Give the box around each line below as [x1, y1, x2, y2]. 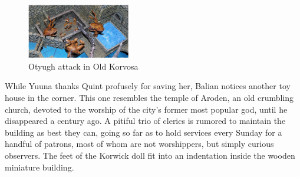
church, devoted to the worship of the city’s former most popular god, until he [5, 103, 288, 115]
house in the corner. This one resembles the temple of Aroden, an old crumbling [5, 91, 294, 104]
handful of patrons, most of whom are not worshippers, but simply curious [5, 137, 274, 150]
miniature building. [5, 160, 74, 173]
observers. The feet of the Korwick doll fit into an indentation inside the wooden [5, 149, 295, 161]
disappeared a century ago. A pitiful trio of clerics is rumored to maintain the [5, 114, 286, 127]
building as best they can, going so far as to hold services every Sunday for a [5, 126, 282, 138]
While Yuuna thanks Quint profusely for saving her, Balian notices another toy [5, 80, 291, 92]
